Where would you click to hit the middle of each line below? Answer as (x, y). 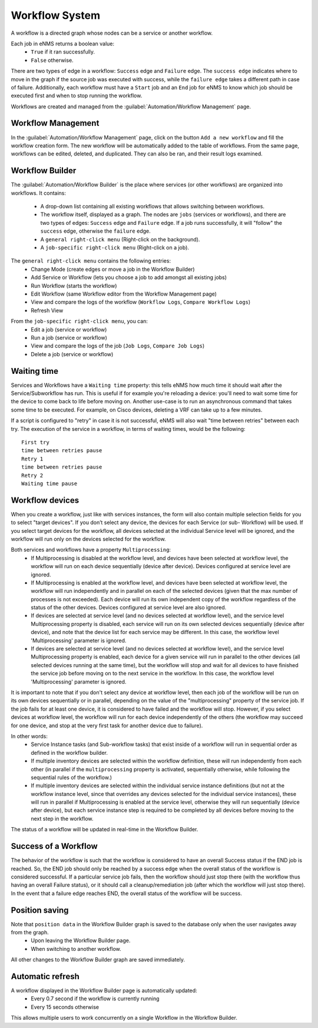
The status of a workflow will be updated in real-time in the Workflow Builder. (105, 830)
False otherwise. (52, 60)
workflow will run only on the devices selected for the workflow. (88, 539)
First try (35, 442)
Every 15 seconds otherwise (65, 1007)
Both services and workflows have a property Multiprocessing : (91, 550)
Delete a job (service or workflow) (72, 354)
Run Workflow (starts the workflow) (74, 286)
